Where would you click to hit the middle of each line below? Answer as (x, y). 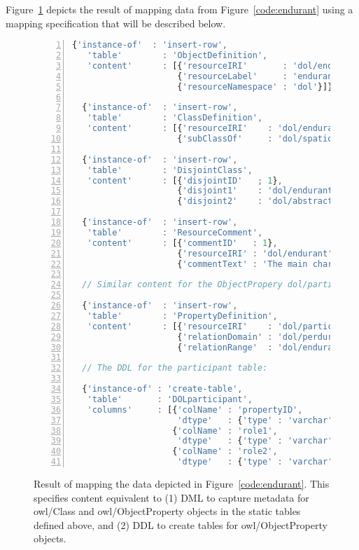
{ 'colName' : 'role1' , (225, 431)
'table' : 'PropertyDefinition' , (182, 316)
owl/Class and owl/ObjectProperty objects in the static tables (167, 511)
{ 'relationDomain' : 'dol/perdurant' (265, 337)
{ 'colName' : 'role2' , (225, 452)
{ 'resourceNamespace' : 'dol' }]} (255, 87)
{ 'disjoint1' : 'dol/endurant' (258, 191)
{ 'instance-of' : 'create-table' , (162, 389)
